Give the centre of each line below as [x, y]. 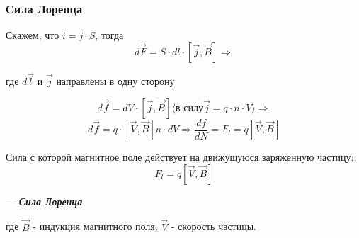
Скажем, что [33, 35]
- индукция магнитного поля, [95, 226]
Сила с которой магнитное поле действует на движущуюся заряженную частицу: [180, 157]
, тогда [109, 35]
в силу [189, 108]
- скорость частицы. [213, 226]
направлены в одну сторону [115, 81]
